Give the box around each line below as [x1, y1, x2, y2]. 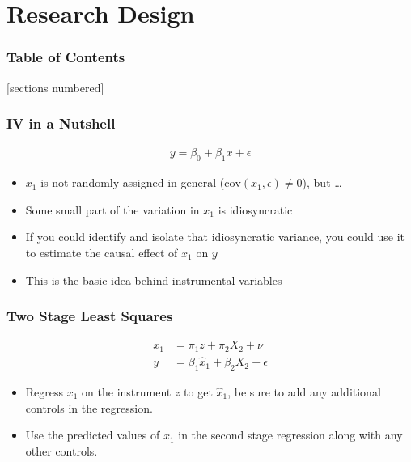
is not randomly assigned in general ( [40, 174, 225, 191]
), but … [302, 174, 342, 191]
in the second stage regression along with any [178, 426, 403, 443]
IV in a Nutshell [6, 113, 116, 134]
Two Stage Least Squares [6, 306, 173, 326]
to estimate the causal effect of [25, 244, 178, 261]
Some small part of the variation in [25, 201, 200, 218]
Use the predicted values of [25, 426, 160, 443]
